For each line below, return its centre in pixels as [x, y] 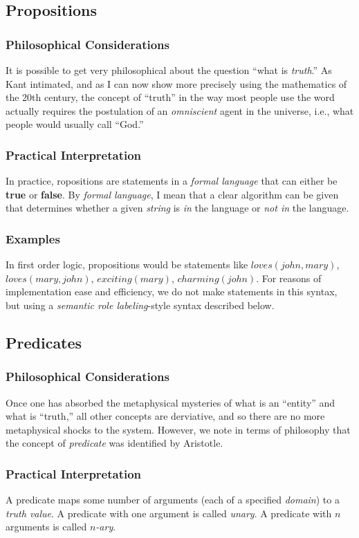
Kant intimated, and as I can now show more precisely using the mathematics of [176, 83]
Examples [33, 238]
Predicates [44, 342]
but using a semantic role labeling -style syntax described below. [140, 305]
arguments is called [46, 527]
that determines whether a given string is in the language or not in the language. [177, 208]
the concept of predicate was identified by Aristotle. [114, 443]
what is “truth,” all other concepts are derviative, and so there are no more [165, 416]
